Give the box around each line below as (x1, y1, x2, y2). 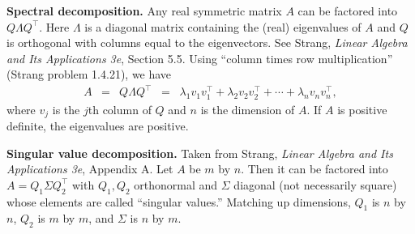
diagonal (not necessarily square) (233, 176, 397, 193)
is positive (337, 100, 387, 117)
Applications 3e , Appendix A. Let (6, 160, 173, 177)
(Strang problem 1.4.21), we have (6, 66, 172, 83)
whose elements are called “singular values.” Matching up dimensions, (6, 193, 351, 210)
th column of (88, 100, 152, 117)
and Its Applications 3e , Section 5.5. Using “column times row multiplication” (6, 49, 393, 66)
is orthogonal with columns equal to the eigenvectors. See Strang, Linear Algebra (6, 34, 408, 51)
